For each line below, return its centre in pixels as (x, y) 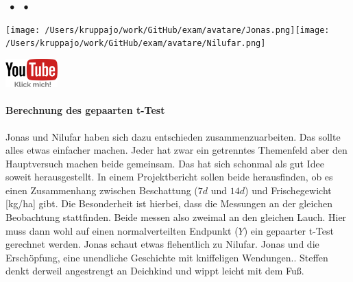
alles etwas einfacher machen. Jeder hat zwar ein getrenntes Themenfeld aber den (176, 150)
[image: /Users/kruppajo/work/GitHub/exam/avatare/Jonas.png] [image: (168, 30)
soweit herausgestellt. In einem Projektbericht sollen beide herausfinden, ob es (169, 177)
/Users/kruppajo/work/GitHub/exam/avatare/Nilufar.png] (136, 44)
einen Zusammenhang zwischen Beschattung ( (102, 190)
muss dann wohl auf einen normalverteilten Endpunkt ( (122, 230)
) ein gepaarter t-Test (289, 230)
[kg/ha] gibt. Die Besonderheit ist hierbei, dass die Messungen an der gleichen (169, 203)
